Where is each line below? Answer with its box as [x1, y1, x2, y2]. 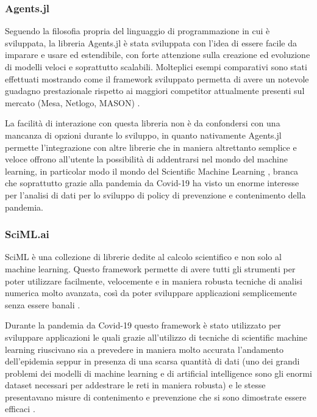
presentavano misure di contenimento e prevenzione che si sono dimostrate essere [5, 390, 307, 403]
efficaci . [5, 402, 35, 415]
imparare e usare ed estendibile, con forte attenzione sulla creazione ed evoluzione [5, 48, 310, 61]
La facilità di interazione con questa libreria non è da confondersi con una [5, 117, 280, 129]
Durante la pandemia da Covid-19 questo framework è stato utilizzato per [5, 319, 281, 332]
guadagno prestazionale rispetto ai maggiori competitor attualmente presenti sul [5, 84, 305, 97]
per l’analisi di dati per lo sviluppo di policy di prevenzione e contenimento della [5, 188, 306, 201]
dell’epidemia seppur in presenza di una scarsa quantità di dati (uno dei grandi [5, 355, 300, 368]
